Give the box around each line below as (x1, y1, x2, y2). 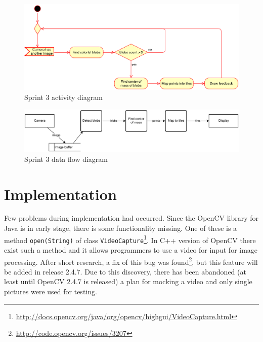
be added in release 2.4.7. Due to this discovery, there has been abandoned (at (4, 266, 246, 277)
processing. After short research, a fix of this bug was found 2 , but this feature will (4, 255, 258, 267)
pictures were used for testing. (4, 286, 97, 297)
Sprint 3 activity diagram (24, 91, 103, 102)
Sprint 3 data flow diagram (24, 153, 108, 164)
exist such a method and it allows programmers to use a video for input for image (4, 244, 258, 255)
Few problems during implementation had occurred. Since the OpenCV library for (4, 213, 259, 223)
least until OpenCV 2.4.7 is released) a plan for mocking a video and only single (4, 276, 252, 287)
